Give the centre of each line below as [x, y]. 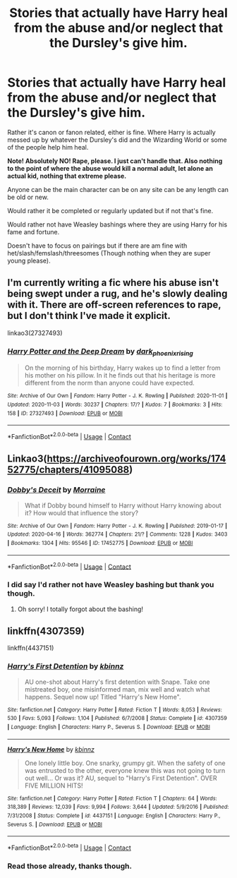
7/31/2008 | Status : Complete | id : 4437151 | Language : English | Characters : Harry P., [114, 816]
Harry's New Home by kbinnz [51, 749]
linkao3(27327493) [35, 332]
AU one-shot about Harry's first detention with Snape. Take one [117, 682]
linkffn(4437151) [31, 648]
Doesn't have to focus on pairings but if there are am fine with [97, 246]
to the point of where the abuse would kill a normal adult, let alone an [110, 168]
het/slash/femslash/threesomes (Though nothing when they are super [109, 253]
